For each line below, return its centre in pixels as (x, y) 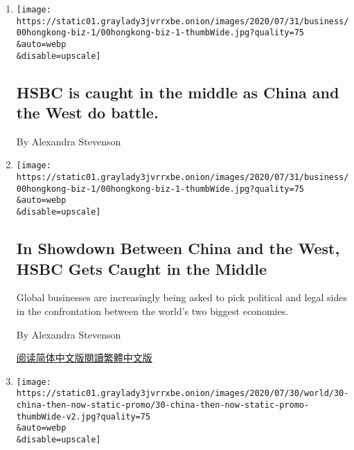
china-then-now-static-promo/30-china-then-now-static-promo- (163, 405)
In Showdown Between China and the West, (178, 248)
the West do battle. (87, 112)
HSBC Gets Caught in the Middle (141, 268)
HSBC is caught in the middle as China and (178, 92)
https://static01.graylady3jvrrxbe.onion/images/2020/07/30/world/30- (183, 394)
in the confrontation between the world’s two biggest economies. (152, 310)
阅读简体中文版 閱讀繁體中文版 (84, 358)
